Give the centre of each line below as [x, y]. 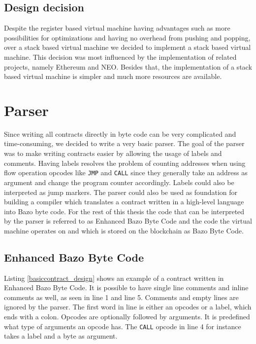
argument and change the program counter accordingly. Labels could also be [119, 182]
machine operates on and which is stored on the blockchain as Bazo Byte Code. [124, 230]
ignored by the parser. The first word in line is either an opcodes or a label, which [128, 307]
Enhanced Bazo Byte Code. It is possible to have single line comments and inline [126, 287]
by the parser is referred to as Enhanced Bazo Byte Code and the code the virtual [128, 221]
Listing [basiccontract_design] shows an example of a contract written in [114, 278]
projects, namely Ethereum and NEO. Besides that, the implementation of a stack [128, 66]
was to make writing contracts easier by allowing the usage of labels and [113, 153]
